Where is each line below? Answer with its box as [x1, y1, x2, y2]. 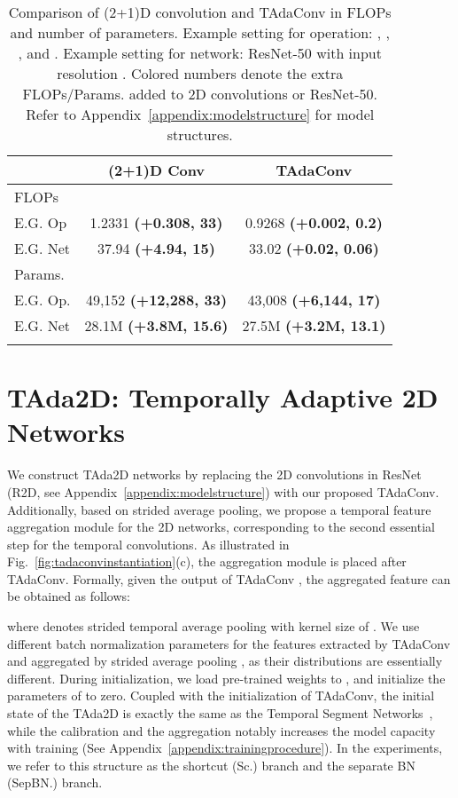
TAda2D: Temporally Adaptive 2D [7, 379, 439, 415]
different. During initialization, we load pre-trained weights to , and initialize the [7, 668, 446, 687]
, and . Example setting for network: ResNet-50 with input [18, 43, 382, 63]
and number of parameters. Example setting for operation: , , [10, 22, 391, 43]
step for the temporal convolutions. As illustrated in [7, 534, 290, 553]
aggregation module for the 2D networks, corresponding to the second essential [7, 518, 435, 536]
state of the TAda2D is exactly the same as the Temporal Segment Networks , [7, 704, 433, 723]
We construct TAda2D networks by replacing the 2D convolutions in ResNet [7, 465, 422, 484]
